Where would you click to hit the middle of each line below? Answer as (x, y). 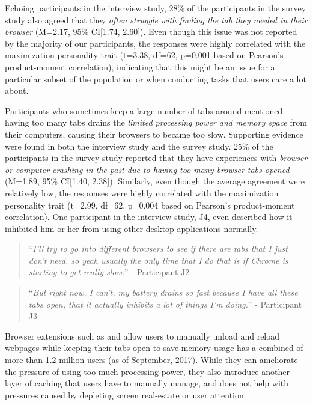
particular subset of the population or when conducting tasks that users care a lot (156, 78)
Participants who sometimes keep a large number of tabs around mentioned (144, 110)
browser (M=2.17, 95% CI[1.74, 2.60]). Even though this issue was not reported (151, 32)
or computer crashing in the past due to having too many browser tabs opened (147, 169)
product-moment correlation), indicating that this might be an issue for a (140, 66)
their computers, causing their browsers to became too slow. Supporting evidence (154, 134)
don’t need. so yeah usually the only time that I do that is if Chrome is (158, 260)
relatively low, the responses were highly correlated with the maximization (142, 193)
